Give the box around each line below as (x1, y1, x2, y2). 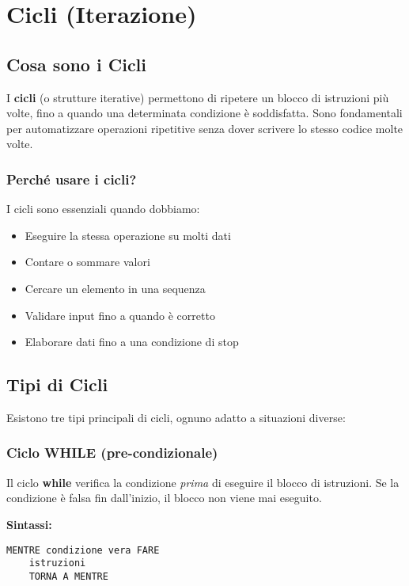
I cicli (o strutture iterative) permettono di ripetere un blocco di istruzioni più (6, 89, 389, 105)
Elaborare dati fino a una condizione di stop (25, 333, 239, 350)
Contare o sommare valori (25, 253, 150, 270)
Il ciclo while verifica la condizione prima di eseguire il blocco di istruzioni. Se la (6, 474, 400, 490)
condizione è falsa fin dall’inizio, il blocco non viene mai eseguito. (6, 489, 322, 506)
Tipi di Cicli (6, 372, 108, 397)
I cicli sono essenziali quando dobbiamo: (6, 200, 200, 217)
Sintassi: (6, 516, 52, 532)
